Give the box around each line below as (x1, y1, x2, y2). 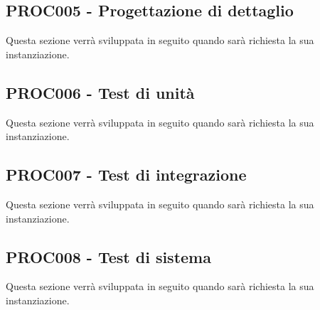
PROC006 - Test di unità (6, 81, 195, 103)
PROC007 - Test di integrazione (6, 164, 247, 186)
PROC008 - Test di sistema (6, 245, 211, 267)
